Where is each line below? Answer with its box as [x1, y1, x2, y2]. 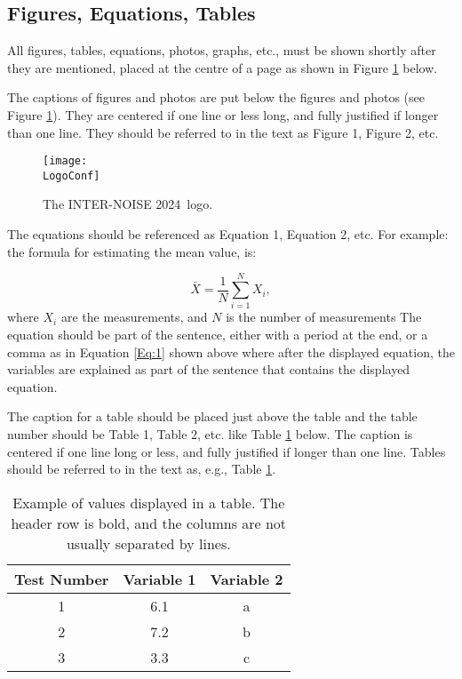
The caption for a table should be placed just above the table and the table [7, 407, 418, 426]
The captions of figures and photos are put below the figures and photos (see [7, 88, 425, 107]
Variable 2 [210, 568, 283, 589]
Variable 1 [123, 568, 196, 589]
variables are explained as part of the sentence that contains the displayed [7, 360, 410, 379]
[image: [43, 155, 88, 168]
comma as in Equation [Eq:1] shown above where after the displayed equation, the [7, 342, 455, 361]
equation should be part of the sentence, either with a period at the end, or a [7, 324, 428, 343]
